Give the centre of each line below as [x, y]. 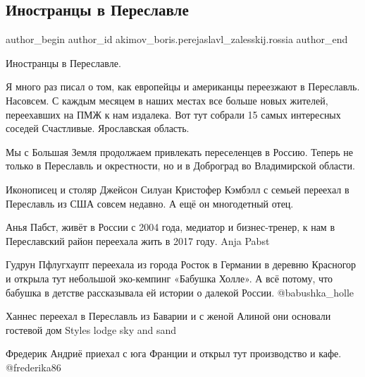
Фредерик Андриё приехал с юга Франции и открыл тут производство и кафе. [174, 353]
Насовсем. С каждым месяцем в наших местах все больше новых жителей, [167, 100]
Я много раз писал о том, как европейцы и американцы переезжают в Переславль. [183, 86]
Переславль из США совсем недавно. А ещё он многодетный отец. [150, 203]
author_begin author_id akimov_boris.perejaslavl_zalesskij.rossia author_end [177, 39]
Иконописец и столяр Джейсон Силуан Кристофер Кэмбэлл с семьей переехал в [178, 189]
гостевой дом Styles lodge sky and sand [91, 329]
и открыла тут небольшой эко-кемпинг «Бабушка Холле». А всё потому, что [169, 278]
